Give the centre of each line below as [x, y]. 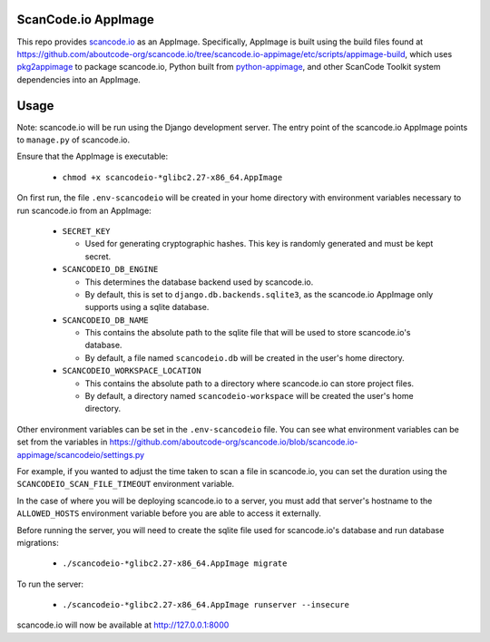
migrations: [38, 542]
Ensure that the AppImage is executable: [93, 156]
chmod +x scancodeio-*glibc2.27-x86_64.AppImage [172, 177]
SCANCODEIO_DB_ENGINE [110, 269]
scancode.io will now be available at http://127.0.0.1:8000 [123, 625]
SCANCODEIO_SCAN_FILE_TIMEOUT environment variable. [126, 484]
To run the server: [50, 584]
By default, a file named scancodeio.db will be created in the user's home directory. [245, 357]
